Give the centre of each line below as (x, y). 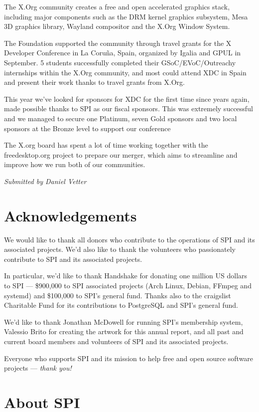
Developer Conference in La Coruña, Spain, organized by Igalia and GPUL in (123, 53)
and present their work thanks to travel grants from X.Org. (94, 82)
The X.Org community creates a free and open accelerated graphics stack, (117, 6)
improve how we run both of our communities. (75, 164)
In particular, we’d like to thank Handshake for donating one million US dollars (126, 276)
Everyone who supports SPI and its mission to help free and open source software (129, 358)
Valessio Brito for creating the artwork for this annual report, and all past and (124, 331)
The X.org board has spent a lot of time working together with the (106, 145)
